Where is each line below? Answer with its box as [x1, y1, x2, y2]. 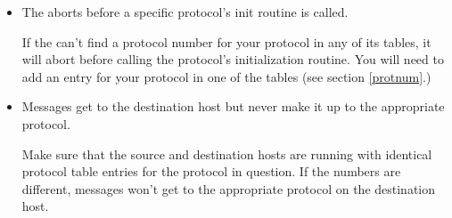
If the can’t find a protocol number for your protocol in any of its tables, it [21, 32, 431, 51]
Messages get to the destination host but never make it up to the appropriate [21, 97, 445, 116]
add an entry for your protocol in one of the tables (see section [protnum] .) [21, 67, 431, 85]
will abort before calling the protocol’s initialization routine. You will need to [21, 50, 444, 69]
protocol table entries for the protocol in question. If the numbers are [21, 162, 401, 181]
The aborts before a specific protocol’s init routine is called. [21, 3, 349, 20]
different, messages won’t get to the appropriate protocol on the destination [21, 179, 436, 198]
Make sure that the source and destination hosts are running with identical [21, 144, 432, 163]
